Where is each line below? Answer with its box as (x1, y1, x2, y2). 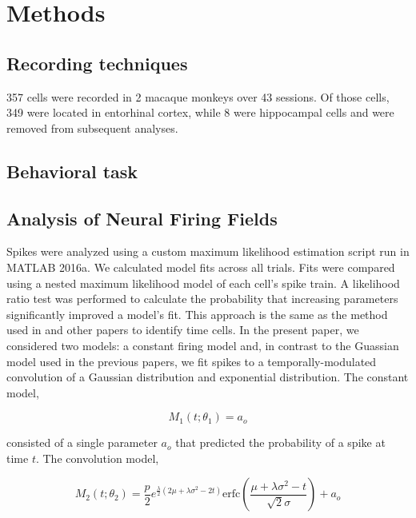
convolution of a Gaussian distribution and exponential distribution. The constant (6, 369, 409, 385)
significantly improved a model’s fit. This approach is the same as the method (6, 305, 388, 322)
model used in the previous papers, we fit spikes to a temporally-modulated (6, 353, 377, 369)
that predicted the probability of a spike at (175, 434, 386, 451)
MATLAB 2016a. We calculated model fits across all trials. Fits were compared (6, 258, 395, 275)
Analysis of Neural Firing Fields (6, 205, 278, 230)
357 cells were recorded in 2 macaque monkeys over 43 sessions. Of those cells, (6, 88, 390, 105)
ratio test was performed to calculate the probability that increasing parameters (6, 290, 398, 307)
